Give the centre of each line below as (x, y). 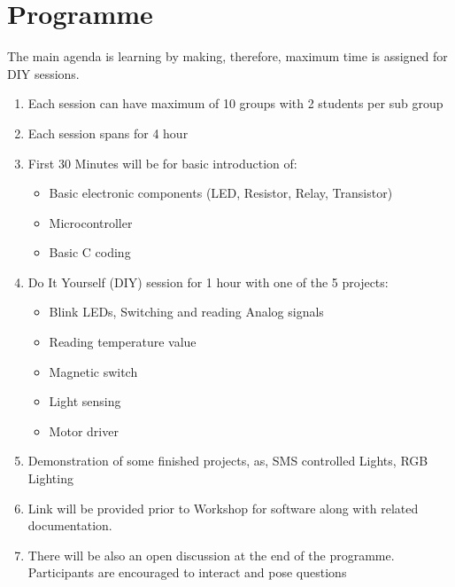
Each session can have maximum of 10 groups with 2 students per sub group (235, 103)
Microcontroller (91, 222)
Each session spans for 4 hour (108, 133)
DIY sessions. (43, 73)
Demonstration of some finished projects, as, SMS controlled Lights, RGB (228, 461)
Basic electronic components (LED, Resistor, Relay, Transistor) (221, 193)
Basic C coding (90, 252)
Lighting (50, 478)
